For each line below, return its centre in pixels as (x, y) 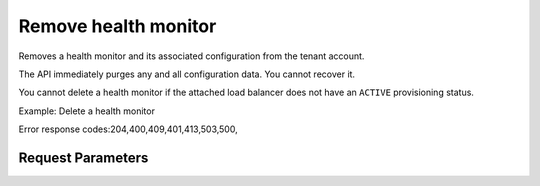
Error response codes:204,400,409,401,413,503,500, (128, 129)
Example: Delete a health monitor (86, 111)
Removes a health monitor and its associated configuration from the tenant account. (191, 56)
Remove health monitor (117, 26)
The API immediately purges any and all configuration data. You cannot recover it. (186, 74)
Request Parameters (83, 157)
